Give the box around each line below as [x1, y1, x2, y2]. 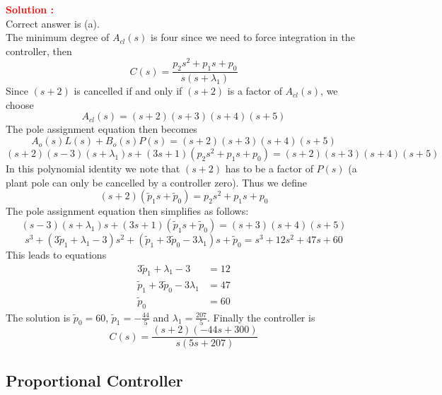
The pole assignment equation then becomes [6, 122, 197, 136]
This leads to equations [6, 247, 107, 261]
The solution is [6, 309, 71, 324]
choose [6, 97, 34, 112]
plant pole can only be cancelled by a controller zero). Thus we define [6, 175, 308, 189]
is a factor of [227, 83, 282, 98]
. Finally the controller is [207, 309, 315, 324]
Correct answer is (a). [6, 16, 100, 30]
